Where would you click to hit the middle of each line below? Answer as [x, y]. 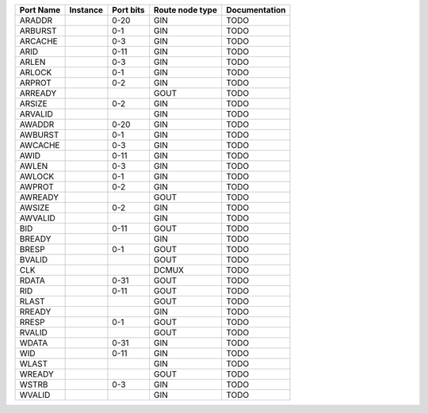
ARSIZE [33, 103]
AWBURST [39, 135]
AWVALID [37, 218]
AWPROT [37, 187]
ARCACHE [39, 41]
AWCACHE [40, 145]
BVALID [34, 260]
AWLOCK [37, 176]
